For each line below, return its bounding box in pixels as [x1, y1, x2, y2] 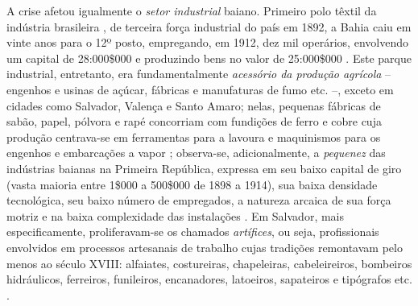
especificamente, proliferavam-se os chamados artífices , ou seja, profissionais [6, 223, 379, 240]
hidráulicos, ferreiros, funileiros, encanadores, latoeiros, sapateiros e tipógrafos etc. [6, 271, 412, 287]
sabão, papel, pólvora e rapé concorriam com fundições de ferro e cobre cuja [6, 113, 382, 130]
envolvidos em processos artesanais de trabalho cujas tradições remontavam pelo [6, 238, 403, 255]
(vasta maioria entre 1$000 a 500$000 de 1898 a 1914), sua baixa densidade [6, 176, 378, 192]
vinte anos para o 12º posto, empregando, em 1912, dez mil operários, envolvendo [6, 34, 408, 51]
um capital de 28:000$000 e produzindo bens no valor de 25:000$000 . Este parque [6, 49, 412, 66]
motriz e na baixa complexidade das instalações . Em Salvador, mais [6, 207, 345, 224]
